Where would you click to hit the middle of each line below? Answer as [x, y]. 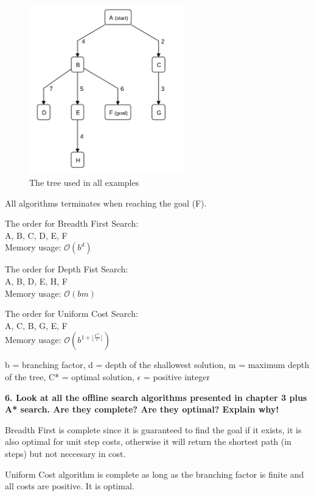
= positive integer [176, 377]
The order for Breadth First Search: [72, 223]
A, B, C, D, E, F [36, 235]
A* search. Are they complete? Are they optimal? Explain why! [142, 409]
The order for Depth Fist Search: [67, 269]
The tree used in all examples [84, 182]
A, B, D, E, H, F [37, 281]
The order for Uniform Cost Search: [72, 314]
